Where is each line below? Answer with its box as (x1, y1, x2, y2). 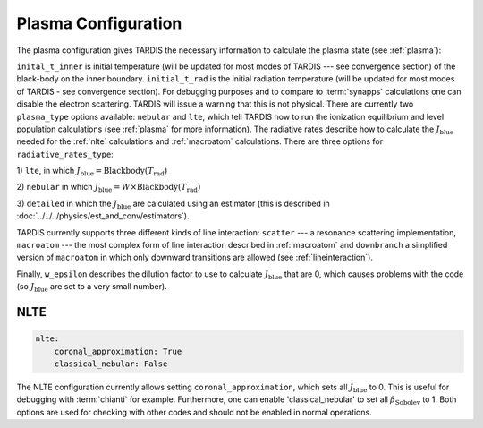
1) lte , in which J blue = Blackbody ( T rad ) (16, 166, 168, 178)
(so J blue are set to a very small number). (16, 281, 167, 294)
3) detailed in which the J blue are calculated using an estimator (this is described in (16, 198, 330, 210)
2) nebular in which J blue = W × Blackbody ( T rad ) (16, 182, 201, 194)
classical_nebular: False (54, 358, 168, 369)
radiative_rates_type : (16, 149, 114, 159)
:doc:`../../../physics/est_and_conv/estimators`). (16, 210, 190, 221)
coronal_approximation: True (54, 346, 182, 356)
